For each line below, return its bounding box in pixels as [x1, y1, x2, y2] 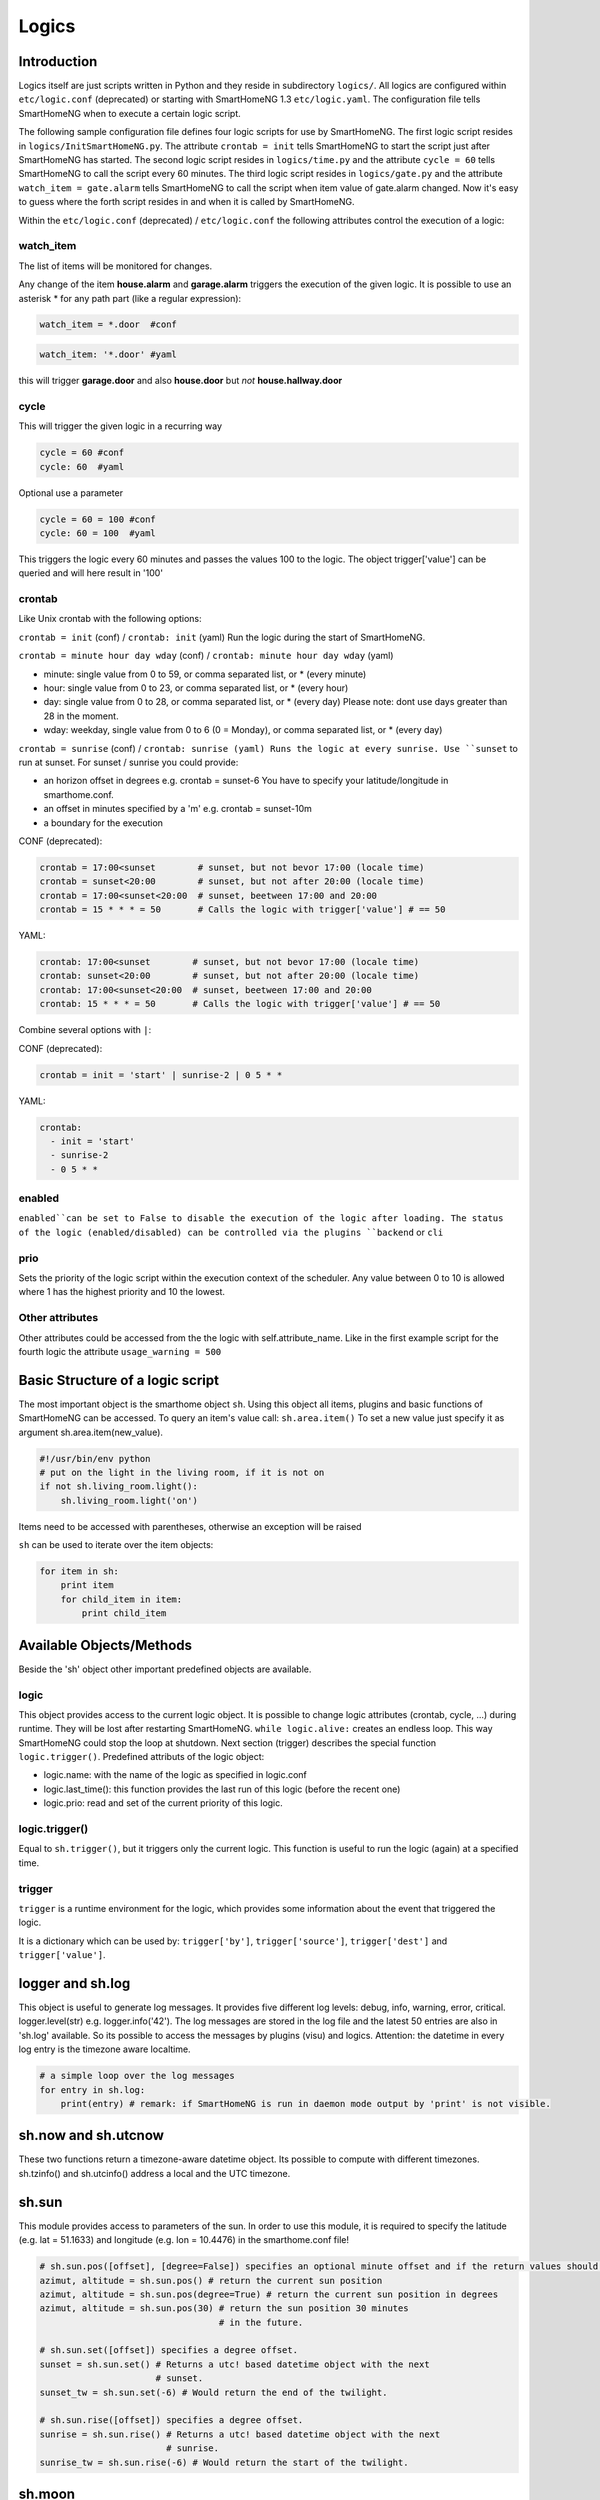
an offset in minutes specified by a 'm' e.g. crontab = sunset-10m [43, 803, 312, 815]
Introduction [18, 53, 98, 70]
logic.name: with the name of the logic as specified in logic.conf [43, 1769, 307, 1781]
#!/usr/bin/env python [39, 1453, 151, 1464]
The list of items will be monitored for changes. [18, 260, 213, 272]
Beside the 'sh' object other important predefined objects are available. [18, 1663, 312, 1675]
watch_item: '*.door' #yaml [39, 349, 177, 360]
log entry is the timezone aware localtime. [18, 2043, 191, 2055]
